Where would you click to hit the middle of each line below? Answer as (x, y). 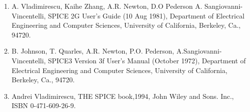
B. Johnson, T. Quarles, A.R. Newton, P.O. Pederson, (93, 51)
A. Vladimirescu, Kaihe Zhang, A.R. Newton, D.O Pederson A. (107, 6)
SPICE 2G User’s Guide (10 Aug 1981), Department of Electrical (146, 15)
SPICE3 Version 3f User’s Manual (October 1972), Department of (147, 60)
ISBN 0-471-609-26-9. (44, 105)
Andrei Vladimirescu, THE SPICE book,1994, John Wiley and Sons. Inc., (123, 96)
